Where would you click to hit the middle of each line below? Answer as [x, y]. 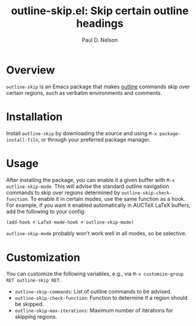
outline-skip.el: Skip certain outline [100, 11]
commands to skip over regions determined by [63, 192]
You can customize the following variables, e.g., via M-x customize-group [95, 274]
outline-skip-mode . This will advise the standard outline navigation [88, 186]
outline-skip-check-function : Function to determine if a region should [101, 298]
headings [100, 23]
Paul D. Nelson [100, 40]
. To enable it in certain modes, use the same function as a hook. [107, 199]
